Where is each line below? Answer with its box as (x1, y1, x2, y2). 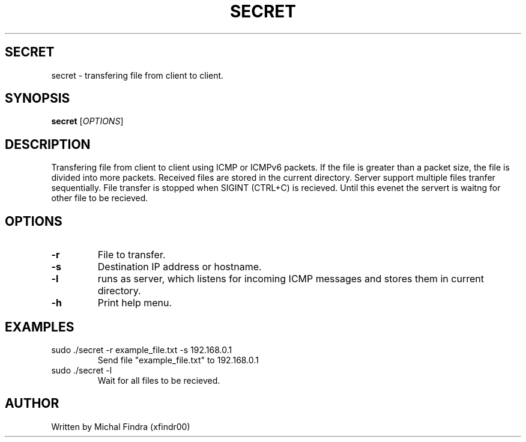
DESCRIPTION (5, 136, 91, 152)
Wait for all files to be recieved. (97, 375, 220, 386)
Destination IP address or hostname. (97, 261, 262, 273)
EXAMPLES (5, 319, 74, 335)
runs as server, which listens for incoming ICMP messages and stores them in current (97, 273, 484, 285)
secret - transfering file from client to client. (51, 70, 224, 80)
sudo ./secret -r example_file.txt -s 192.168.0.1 (51, 344, 232, 355)
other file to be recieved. (51, 193, 148, 204)
